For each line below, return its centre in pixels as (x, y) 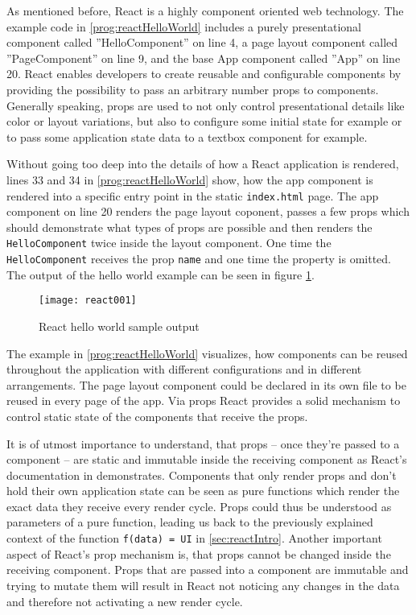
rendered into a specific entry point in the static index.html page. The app (193, 195)
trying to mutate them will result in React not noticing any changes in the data (203, 585)
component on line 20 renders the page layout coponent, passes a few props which (208, 211)
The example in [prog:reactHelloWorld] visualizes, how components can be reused (207, 353)
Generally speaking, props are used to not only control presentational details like (206, 105)
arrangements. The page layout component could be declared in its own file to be (206, 384)
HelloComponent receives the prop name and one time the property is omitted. (199, 259)
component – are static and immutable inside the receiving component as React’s (207, 459)
